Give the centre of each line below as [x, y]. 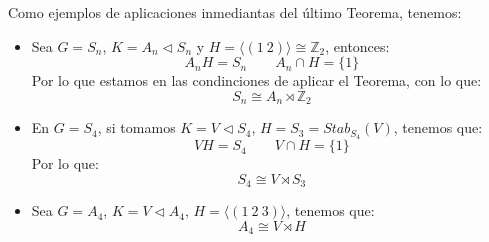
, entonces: [357, 45]
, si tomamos [136, 127]
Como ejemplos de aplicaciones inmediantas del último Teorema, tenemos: [235, 12]
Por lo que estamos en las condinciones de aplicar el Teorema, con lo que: [256, 80]
